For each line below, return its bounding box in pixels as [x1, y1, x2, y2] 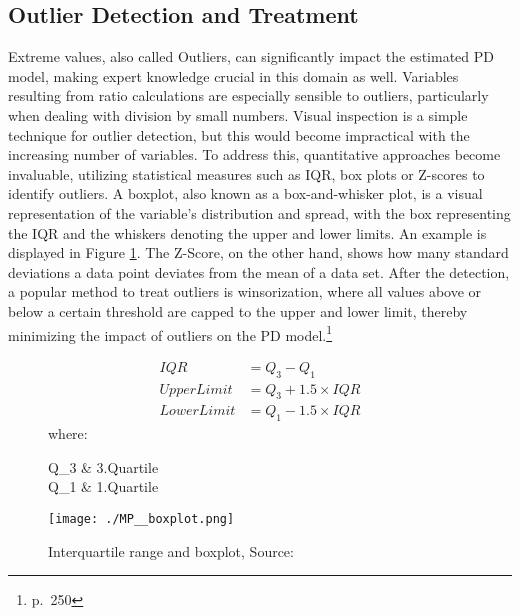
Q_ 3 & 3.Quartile [48, 456, 159, 477]
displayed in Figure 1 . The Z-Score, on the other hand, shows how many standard [8, 242, 509, 263]
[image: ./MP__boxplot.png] [48, 512, 235, 527]
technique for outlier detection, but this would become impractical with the [8, 124, 470, 145]
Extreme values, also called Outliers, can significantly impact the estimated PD [8, 46, 494, 67]
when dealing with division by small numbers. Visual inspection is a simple [8, 104, 468, 125]
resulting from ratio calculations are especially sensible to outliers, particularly [8, 85, 489, 106]
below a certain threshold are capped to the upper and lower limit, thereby [8, 300, 468, 321]
